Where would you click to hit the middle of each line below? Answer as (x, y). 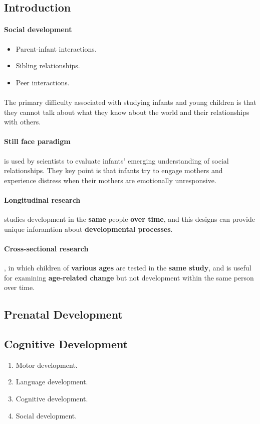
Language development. (52, 382)
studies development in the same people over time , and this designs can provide (129, 219)
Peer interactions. (43, 82)
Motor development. (47, 365)
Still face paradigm (37, 141)
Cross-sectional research (46, 248)
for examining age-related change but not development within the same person (129, 277)
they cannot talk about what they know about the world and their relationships (127, 112)
